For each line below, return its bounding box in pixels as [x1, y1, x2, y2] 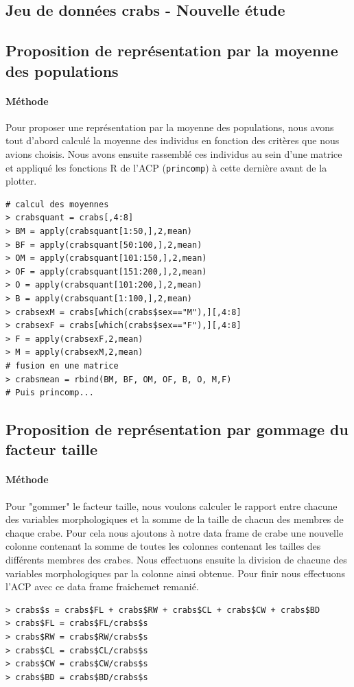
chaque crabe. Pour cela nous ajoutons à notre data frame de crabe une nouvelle [5, 525, 344, 539]
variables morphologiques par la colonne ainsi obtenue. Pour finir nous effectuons [5, 566, 346, 580]
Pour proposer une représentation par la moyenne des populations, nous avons [5, 119, 334, 134]
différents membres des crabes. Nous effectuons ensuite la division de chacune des [5, 552, 347, 567]
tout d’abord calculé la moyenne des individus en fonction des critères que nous [5, 133, 340, 148]
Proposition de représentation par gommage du [5, 419, 349, 440]
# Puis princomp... [5, 388, 94, 398]
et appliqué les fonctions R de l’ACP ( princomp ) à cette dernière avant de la [5, 160, 327, 174]
